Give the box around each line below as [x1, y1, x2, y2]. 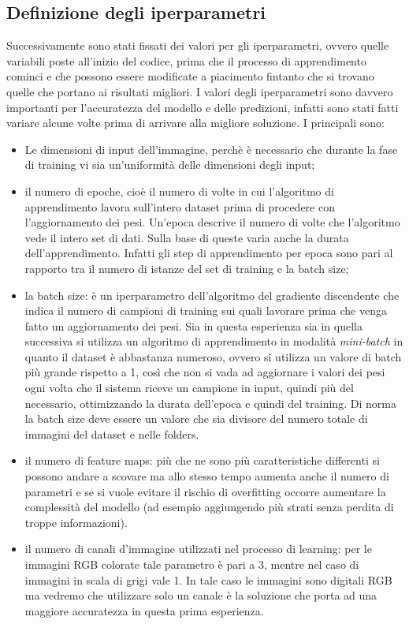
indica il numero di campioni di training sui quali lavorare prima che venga [24, 302, 387, 319]
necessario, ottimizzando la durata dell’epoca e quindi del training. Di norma [24, 394, 396, 411]
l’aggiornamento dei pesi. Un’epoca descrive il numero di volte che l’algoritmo [24, 214, 400, 230]
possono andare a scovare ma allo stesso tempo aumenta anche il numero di [24, 468, 389, 484]
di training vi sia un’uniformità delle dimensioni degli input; [24, 156, 315, 173]
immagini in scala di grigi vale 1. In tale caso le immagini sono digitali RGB [24, 571, 392, 588]
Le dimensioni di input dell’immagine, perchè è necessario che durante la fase [24, 140, 398, 157]
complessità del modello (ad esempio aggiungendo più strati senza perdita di [24, 499, 394, 515]
